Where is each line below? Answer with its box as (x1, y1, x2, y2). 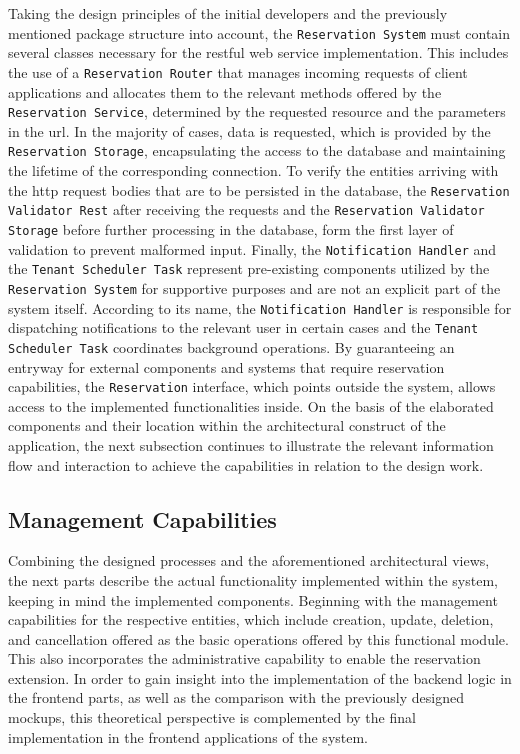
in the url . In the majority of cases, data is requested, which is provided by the (8, 120, 491, 141)
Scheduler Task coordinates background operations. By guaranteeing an (8, 336, 455, 357)
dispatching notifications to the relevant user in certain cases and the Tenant (8, 317, 479, 338)
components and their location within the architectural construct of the (8, 415, 446, 436)
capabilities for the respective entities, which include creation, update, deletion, (8, 609, 494, 630)
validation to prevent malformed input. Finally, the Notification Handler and (8, 238, 497, 259)
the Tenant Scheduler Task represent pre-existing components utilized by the (8, 258, 490, 279)
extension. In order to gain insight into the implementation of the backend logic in (8, 667, 512, 688)
